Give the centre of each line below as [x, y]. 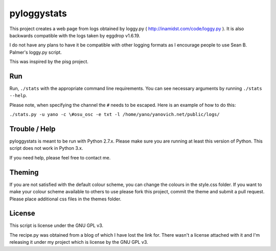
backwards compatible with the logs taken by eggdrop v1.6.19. [75, 35]
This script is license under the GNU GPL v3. [56, 225]
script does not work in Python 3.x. [46, 148]
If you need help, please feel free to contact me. [60, 157]
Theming [24, 172]
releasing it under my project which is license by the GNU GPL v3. [79, 242]
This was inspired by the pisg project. [49, 62]
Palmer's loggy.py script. [36, 52]
